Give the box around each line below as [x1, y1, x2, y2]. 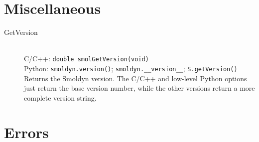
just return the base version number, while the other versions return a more [24, 83, 255, 93]
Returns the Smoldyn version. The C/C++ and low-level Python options [24, 73, 247, 83]
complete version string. [24, 92, 97, 103]
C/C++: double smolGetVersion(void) [24, 53, 149, 64]
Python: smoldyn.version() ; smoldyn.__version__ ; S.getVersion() [24, 63, 238, 73]
